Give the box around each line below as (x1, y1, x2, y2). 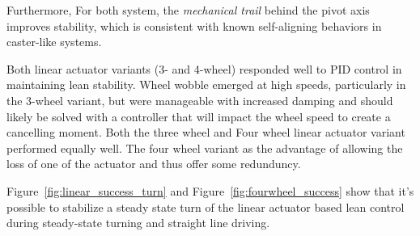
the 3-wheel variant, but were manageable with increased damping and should (6, 91, 393, 108)
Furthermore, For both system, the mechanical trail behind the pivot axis (6, 2, 370, 18)
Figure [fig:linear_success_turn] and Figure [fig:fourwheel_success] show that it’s (6, 182, 414, 199)
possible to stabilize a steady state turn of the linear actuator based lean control (6, 198, 405, 215)
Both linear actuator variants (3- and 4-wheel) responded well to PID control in (6, 60, 402, 77)
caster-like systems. (6, 33, 102, 50)
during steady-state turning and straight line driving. (6, 214, 270, 231)
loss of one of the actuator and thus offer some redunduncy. (6, 155, 301, 172)
